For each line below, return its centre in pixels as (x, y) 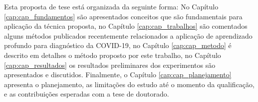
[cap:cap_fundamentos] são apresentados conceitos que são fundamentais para (123, 16)
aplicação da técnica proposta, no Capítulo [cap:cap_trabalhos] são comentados (126, 26)
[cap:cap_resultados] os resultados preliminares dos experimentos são (110, 65)
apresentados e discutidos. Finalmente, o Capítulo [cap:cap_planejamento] (118, 75)
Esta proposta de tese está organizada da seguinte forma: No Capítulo (111, 6)
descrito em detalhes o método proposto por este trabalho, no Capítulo (113, 55)
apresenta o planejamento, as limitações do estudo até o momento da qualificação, (129, 84)
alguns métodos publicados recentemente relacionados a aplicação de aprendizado (128, 35)
